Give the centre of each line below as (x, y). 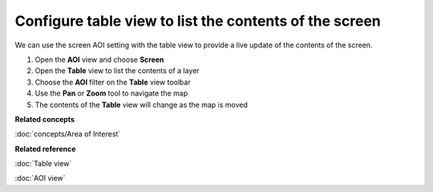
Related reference (45, 149)
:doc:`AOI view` (40, 178)
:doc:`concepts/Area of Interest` (68, 134)
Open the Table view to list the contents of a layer (117, 71)
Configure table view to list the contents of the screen (198, 21)
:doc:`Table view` (43, 164)
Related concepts (45, 119)
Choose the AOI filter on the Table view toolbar (113, 82)
